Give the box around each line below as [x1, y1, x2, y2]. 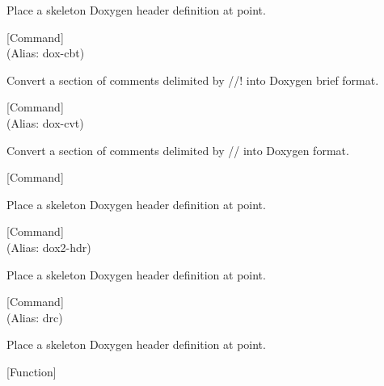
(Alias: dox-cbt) [6, 44, 85, 61]
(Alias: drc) [6, 308, 63, 325]
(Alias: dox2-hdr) [6, 238, 91, 255]
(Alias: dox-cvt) [6, 114, 84, 131]
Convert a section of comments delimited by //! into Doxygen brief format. [6, 71, 379, 88]
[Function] [6, 363, 57, 380]
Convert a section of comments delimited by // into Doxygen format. [6, 141, 349, 158]
